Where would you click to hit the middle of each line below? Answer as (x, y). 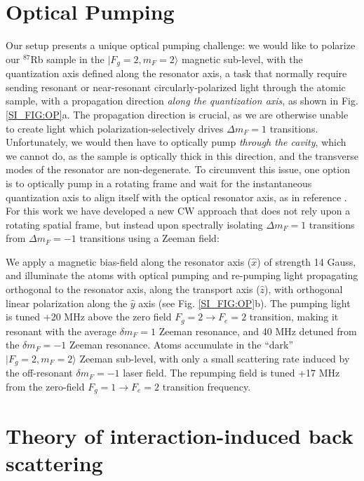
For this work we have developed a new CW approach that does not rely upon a (178, 211)
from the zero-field (45, 386)
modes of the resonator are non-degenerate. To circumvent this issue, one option (178, 169)
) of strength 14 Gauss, (306, 261)
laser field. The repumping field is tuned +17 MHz (231, 373)
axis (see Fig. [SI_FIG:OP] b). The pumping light (244, 303)
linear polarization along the (67, 303)
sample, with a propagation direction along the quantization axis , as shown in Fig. (182, 101)
